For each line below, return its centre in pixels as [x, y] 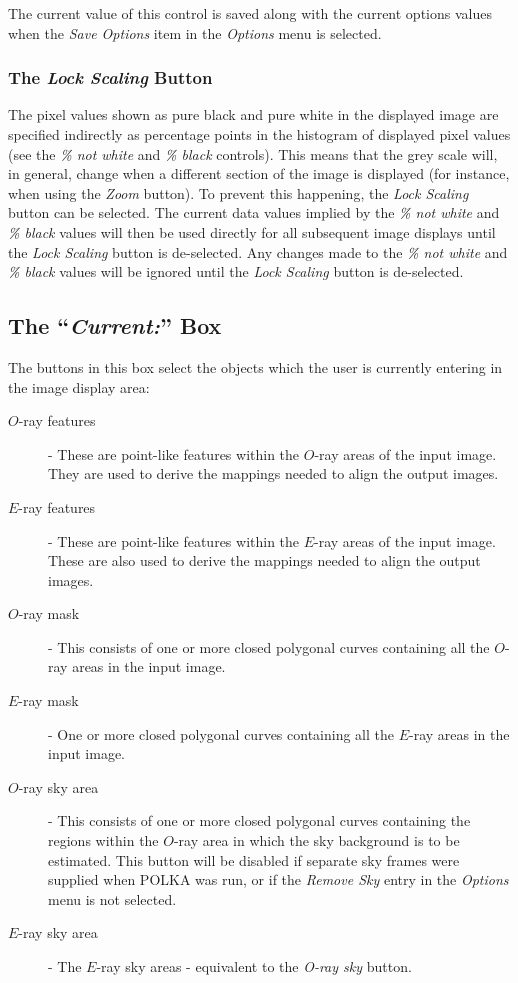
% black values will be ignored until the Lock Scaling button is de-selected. [236, 271]
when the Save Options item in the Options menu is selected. [195, 32]
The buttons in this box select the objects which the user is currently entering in [255, 366]
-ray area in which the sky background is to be [316, 840]
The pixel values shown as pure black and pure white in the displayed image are [253, 114]
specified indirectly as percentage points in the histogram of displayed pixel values [259, 134]
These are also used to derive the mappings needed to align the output [264, 560]
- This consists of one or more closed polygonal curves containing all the [269, 646]
